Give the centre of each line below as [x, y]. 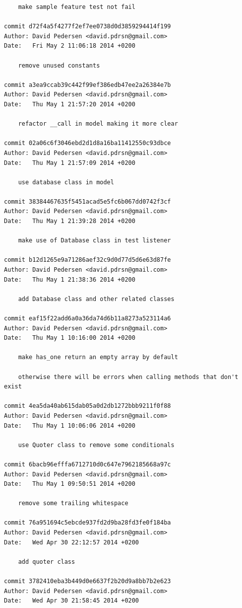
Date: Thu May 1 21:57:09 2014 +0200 [70, 163]
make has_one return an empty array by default [98, 357]
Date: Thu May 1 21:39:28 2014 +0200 [70, 221]
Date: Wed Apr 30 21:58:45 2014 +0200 [72, 601]
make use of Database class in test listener [94, 241]
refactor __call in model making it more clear [98, 124]
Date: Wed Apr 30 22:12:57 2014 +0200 [72, 542]
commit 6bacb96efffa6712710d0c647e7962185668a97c [88, 464]
